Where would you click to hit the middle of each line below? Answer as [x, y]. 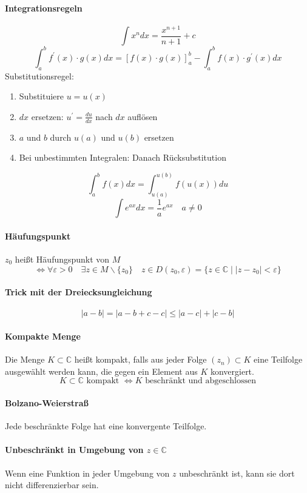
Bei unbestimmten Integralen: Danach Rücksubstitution [123, 157]
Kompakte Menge [43, 336]
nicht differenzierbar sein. [52, 485]
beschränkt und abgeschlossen [201, 381]
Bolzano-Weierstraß [47, 402]
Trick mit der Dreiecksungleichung [79, 292]
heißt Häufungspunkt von [62, 259]
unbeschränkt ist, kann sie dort [237, 473]
